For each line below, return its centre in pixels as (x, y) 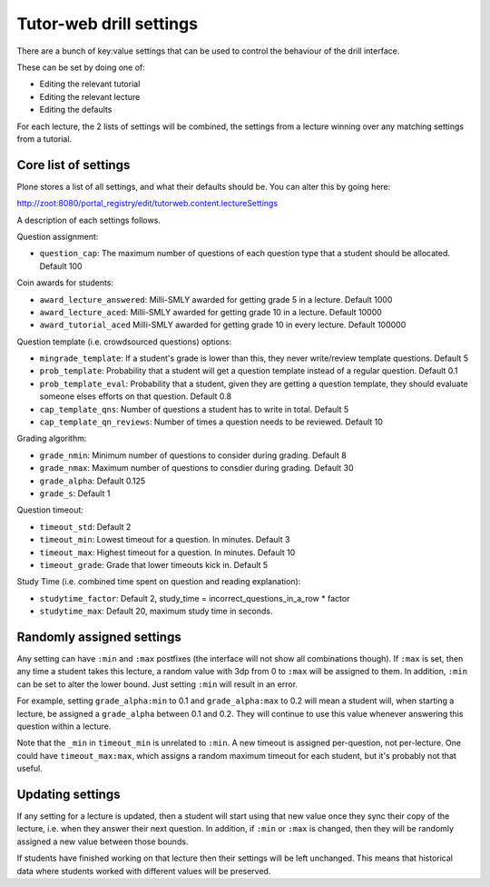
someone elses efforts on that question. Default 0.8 (135, 396)
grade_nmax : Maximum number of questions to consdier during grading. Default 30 (196, 468)
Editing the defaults (76, 110)
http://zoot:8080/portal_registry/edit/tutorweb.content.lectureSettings (147, 204)
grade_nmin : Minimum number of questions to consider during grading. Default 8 (193, 455)
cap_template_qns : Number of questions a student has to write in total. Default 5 (194, 409)
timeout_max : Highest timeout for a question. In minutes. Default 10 (167, 552)
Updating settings (69, 794)
